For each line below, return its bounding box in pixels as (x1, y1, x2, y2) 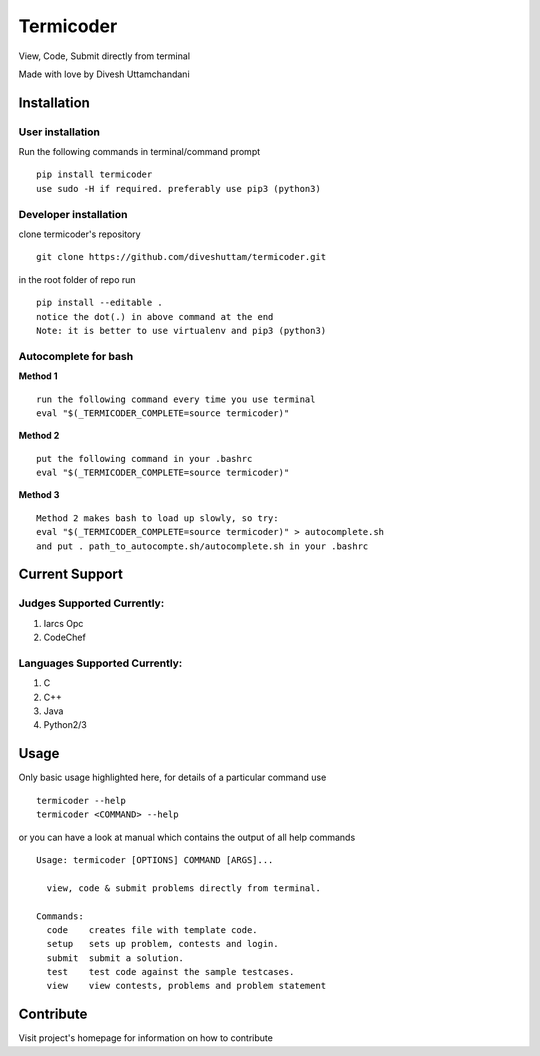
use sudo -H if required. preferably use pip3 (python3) (36, 183, 322, 194)
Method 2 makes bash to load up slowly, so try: (36, 512, 279, 524)
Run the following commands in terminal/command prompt (18, 146, 261, 158)
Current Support (18, 566, 124, 583)
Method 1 (18, 370, 59, 382)
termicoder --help (36, 795, 127, 806)
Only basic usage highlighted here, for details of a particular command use (18, 771, 327, 784)
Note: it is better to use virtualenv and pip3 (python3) (36, 325, 327, 336)
